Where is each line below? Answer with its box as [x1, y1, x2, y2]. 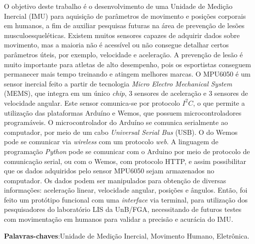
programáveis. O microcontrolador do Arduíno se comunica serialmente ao [4, 117, 228, 127]
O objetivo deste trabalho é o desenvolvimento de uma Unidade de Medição [4, 1, 233, 11]
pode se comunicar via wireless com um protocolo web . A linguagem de [4, 136, 219, 147]
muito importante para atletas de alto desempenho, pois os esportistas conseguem [4, 59, 251, 69]
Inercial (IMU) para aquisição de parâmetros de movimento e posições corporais [4, 10, 246, 21]
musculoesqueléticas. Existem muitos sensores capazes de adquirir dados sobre [4, 30, 240, 40]
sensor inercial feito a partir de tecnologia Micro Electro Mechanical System [4, 78, 232, 88]
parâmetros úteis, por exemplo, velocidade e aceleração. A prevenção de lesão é [4, 49, 243, 59]
